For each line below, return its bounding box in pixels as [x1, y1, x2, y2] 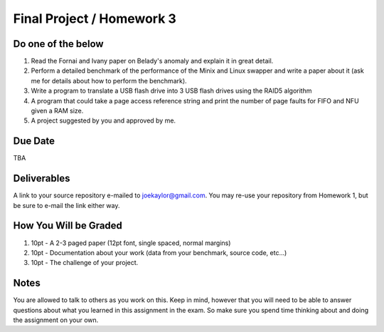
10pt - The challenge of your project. [31, 259, 139, 267]
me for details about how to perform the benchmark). [31, 76, 188, 85]
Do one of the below [13, 38, 104, 50]
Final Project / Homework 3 [13, 11, 177, 26]
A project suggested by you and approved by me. [31, 116, 176, 125]
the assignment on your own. [13, 316, 99, 324]
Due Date [13, 135, 55, 147]
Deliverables [13, 172, 70, 185]
